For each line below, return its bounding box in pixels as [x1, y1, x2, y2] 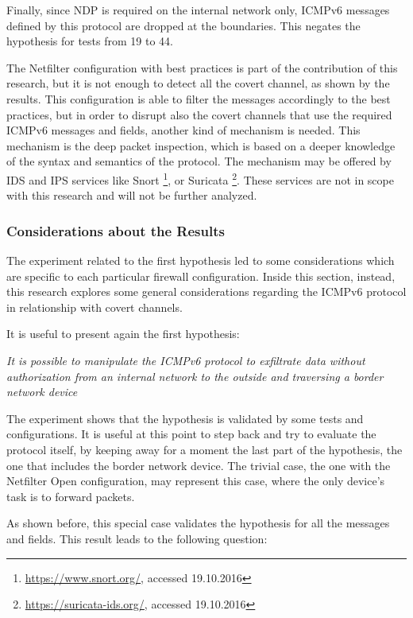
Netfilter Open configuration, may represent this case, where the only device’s [6, 472, 385, 489]
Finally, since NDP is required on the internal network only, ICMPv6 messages [6, 2, 390, 17]
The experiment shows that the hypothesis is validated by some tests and [6, 410, 364, 426]
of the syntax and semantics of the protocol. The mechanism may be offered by [6, 153, 392, 169]
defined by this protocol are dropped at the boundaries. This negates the [6, 17, 361, 33]
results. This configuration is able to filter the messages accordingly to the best [6, 90, 391, 107]
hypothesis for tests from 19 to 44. [6, 33, 173, 49]
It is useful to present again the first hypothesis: [6, 325, 240, 342]
